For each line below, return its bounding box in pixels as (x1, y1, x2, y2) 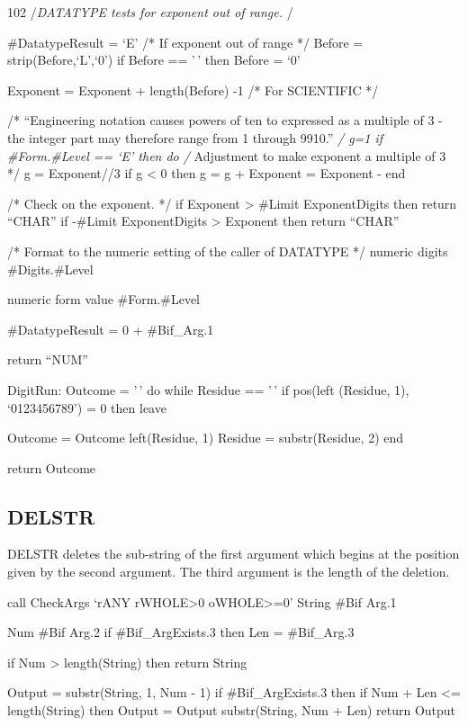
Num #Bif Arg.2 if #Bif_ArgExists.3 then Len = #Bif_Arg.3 (7, 623, 355, 641)
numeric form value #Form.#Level (7, 290, 200, 309)
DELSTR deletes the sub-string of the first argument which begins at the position (7, 544, 460, 563)
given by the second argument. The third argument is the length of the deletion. (7, 562, 450, 581)
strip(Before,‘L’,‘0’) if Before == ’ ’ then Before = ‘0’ (7, 50, 301, 69)
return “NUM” (7, 350, 88, 369)
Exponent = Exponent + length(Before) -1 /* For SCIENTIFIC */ (7, 80, 379, 99)
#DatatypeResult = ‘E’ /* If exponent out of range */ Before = (7, 32, 364, 51)
